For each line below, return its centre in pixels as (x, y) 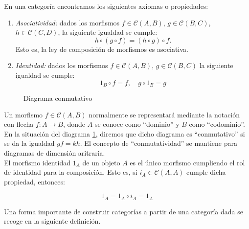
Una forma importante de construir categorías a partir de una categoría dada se (124, 211)
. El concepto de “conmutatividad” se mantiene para (158, 143)
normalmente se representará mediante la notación (164, 114)
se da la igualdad (29, 143)
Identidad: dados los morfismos (62, 65)
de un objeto (101, 162)
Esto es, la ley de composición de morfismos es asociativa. (102, 49)
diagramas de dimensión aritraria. (55, 152)
